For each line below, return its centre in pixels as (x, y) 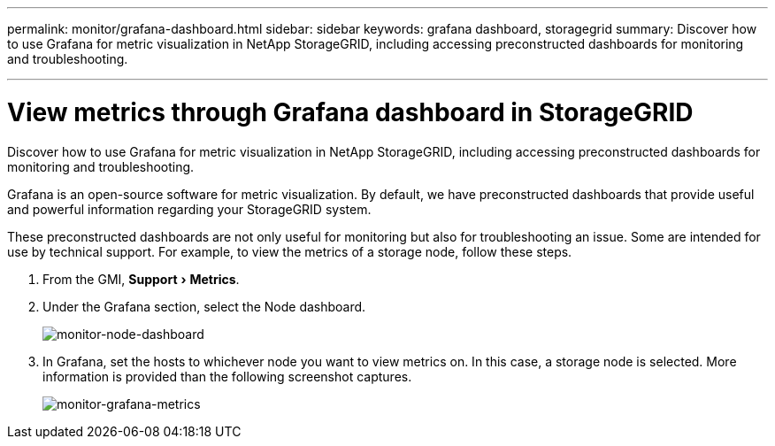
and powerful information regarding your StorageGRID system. (189, 209)
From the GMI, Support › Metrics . (141, 279)
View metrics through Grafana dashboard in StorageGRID (350, 112)
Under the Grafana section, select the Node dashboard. (204, 306)
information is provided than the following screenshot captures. (227, 376)
